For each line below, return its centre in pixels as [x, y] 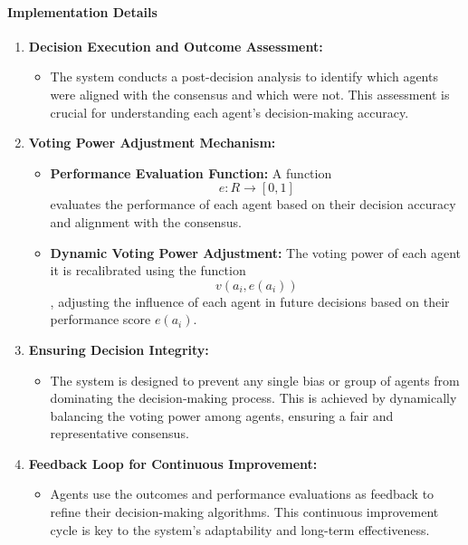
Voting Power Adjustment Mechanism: [152, 143]
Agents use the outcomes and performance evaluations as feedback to [242, 494]
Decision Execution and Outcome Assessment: [176, 46]
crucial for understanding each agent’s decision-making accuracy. [229, 112]
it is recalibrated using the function [148, 270]
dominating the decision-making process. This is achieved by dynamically [253, 398]
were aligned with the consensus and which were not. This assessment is [250, 94]
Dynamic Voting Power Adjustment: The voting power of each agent [256, 252]
